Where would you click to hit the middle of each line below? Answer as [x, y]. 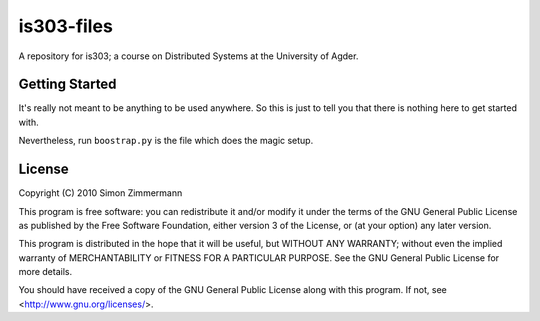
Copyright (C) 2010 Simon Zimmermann [100, 193]
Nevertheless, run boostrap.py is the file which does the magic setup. [166, 141]
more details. [45, 272]
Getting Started [67, 84]
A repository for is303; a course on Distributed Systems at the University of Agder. [188, 56]
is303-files [66, 26]
